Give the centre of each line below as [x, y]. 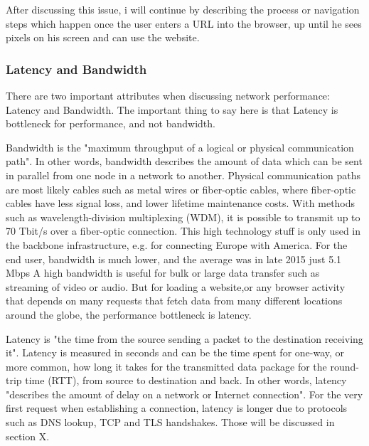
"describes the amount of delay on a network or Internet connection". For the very [184, 394]
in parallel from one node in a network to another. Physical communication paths [183, 175]
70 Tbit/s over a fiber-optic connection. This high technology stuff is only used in [183, 231]
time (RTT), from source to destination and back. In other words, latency [186, 380]
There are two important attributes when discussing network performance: [168, 95]
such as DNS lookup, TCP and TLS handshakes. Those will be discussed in [170, 422]
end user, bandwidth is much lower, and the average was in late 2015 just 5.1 [174, 259]
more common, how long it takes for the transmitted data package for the [166, 366]
